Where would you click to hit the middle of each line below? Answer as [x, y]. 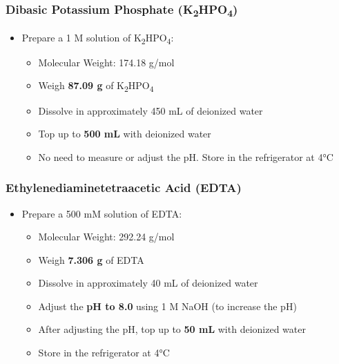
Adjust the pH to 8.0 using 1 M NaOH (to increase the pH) [167, 306]
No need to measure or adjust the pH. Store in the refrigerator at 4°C [186, 156]
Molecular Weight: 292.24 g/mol [106, 237]
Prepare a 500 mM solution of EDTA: [102, 213]
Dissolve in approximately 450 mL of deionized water [151, 110]
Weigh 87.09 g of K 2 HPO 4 [96, 86]
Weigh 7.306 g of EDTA [91, 259]
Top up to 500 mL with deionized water [125, 134]
